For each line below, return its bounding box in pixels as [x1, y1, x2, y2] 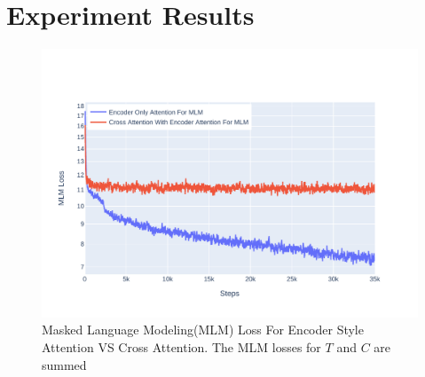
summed [42, 355, 87, 373]
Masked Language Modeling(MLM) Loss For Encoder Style [42, 320, 364, 339]
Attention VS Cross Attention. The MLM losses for [42, 337, 321, 356]
